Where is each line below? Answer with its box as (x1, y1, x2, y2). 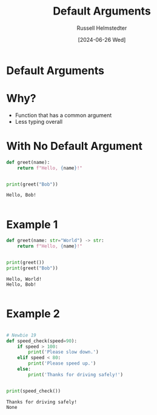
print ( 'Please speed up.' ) (28, 360, 96, 366)
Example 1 (6, 217, 58, 231)
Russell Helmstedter (76, 24, 127, 32)
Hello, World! (6, 276, 42, 282)
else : (17, 366, 32, 373)
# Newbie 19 (6, 332, 36, 338)
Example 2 (6, 307, 61, 321)
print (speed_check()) (6, 388, 61, 394)
